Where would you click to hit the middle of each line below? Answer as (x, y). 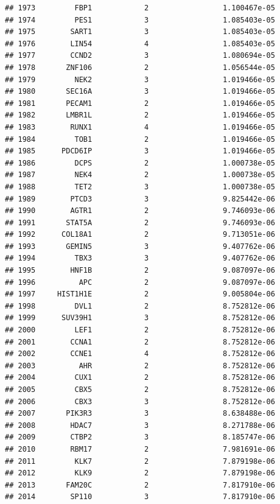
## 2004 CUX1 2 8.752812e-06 (140, 378)
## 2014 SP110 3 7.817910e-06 (140, 497)
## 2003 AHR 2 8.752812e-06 (140, 366)
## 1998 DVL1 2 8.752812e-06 (140, 306)
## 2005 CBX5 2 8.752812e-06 (140, 390)
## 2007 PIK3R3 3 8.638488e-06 (140, 414)
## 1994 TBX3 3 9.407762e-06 (140, 258)
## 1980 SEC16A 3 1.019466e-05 (140, 92)
